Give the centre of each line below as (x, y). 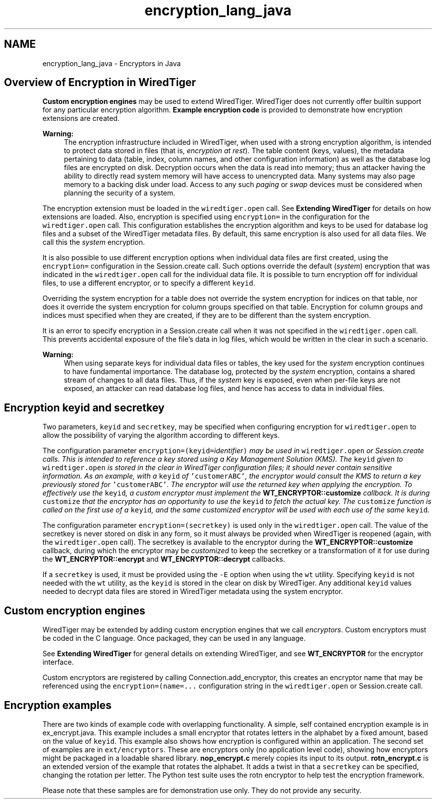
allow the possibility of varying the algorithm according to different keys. (161, 435)
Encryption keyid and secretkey (84, 407)
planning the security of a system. (120, 193)
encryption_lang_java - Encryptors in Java (112, 63)
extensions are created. (81, 118)
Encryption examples (58, 705)
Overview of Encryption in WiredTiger (100, 83)
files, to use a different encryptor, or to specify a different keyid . (149, 283)
